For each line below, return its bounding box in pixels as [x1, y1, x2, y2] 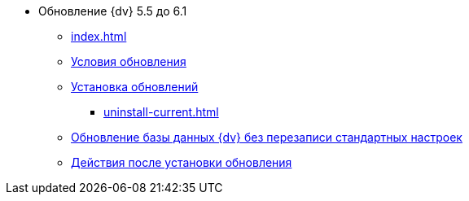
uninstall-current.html [103, 105, 219, 119]
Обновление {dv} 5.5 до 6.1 [38, 4, 187, 18]
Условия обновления [71, 55, 186, 68]
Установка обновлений [71, 80, 199, 94]
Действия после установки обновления [71, 155, 292, 169]
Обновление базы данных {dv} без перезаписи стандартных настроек [71, 130, 462, 144]
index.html [71, 29, 127, 43]
